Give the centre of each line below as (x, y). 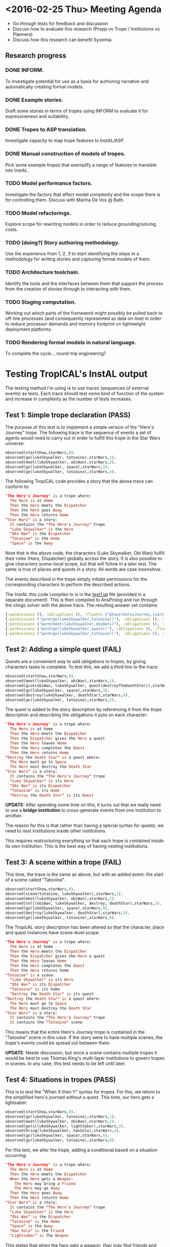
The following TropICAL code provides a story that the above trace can (79, 481)
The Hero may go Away (37, 1189)
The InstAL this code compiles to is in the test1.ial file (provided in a (75, 595)
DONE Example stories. (34, 100)
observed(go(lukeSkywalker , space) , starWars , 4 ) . (57, 908)
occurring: (16, 1155)
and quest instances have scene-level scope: (52, 933)
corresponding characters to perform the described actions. (68, 585)
